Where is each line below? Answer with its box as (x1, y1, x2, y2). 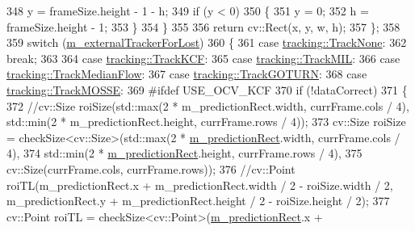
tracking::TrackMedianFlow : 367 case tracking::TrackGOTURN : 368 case (6, 65, 367, 82)
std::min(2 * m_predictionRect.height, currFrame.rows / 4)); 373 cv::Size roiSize (6, 113, 406, 130)
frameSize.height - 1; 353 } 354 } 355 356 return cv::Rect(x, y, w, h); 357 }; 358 (6, 18, 400, 35)
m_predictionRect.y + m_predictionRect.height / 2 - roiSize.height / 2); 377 (6, 192, 390, 209)
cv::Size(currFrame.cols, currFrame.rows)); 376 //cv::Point (6, 160, 296, 177)
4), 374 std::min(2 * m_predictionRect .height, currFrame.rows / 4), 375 (6, 145, 363, 162)
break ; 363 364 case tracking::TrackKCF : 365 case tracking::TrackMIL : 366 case (6, 49, 400, 66)
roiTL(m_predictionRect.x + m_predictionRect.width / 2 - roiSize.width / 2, (6, 176, 393, 193)
